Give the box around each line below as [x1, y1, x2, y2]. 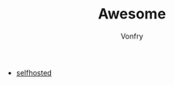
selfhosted [15, 67, 53, 77]
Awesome [97, 5, 167, 23]
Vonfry [120, 31, 144, 41]
